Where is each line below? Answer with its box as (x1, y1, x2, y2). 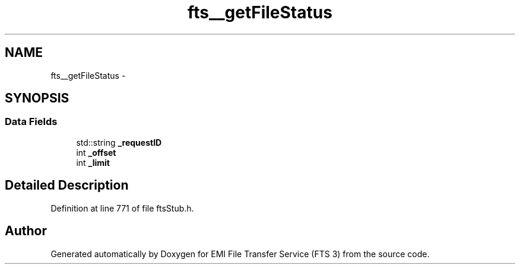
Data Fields (5, 116, 58, 128)
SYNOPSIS (5, 91, 69, 106)
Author (5, 223, 47, 239)
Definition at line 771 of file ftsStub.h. (50, 203, 194, 213)
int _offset (76, 147, 116, 158)
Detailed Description (5, 178, 129, 193)
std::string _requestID (76, 137, 162, 148)
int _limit (76, 157, 110, 168)
